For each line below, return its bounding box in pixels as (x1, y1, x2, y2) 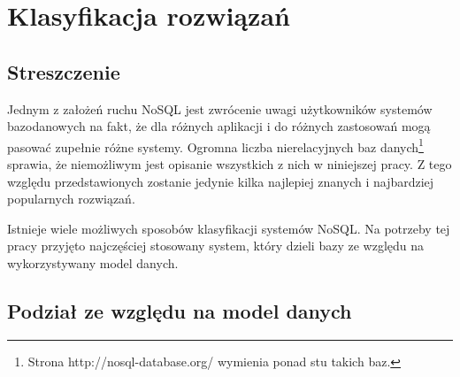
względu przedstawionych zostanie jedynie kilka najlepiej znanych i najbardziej (7, 172, 434, 190)
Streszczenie (7, 58, 120, 85)
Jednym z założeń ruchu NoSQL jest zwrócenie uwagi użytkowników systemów (7, 99, 433, 118)
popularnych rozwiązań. (7, 189, 135, 208)
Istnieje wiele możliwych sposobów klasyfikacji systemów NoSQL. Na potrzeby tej (7, 219, 450, 237)
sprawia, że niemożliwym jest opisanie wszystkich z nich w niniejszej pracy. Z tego (7, 155, 452, 173)
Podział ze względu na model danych (7, 296, 352, 324)
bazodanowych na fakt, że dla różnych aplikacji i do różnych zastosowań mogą (7, 117, 431, 135)
